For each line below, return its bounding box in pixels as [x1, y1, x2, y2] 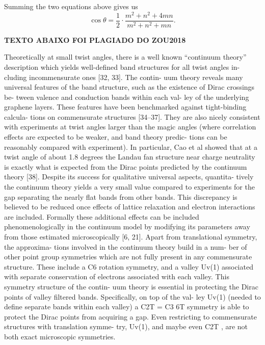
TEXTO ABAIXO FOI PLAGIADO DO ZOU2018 [4, 34, 186, 45]
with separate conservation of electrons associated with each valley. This [4, 271, 229, 282]
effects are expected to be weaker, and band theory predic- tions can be [4, 131, 227, 142]
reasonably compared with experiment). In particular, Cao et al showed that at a [4, 141, 257, 152]
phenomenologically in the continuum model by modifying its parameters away [4, 221, 250, 232]
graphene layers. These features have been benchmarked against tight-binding [4, 101, 247, 112]
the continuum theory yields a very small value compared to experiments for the [4, 181, 255, 192]
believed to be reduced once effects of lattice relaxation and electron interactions [4, 201, 255, 212]
